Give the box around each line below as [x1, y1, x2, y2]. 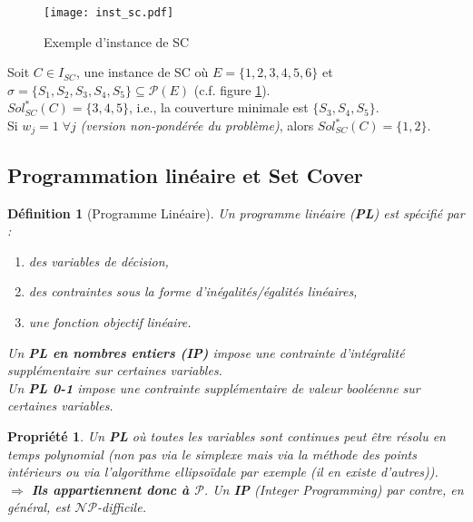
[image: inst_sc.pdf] [44, 6, 174, 19]
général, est [7, 498, 71, 517]
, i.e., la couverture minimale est [129, 98, 309, 117]
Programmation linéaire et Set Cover [7, 160, 363, 188]
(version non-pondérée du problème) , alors [80, 116, 314, 135]
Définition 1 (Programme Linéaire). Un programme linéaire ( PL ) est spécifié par [7, 203, 465, 222]
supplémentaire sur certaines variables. [7, 361, 222, 380]
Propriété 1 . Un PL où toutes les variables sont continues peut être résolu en [7, 427, 446, 446]
